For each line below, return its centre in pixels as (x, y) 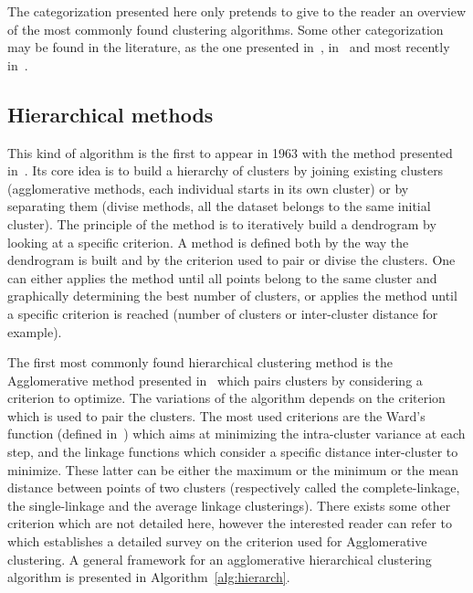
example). (35, 331)
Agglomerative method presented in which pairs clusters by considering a (215, 380)
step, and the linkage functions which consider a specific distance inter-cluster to (233, 452)
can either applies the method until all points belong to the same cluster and (222, 277)
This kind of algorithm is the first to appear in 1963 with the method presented (230, 152)
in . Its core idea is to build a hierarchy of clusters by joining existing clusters (226, 170)
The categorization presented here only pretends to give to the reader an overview (237, 11)
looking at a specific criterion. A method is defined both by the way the (208, 242)
